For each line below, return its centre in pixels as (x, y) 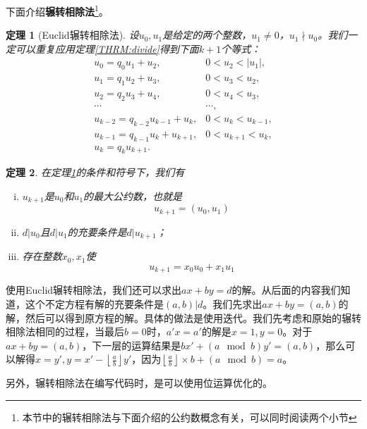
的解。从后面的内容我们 (286, 290)
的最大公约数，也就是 (133, 196)
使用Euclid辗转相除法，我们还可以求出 (94, 290)
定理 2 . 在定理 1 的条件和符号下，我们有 (95, 172)
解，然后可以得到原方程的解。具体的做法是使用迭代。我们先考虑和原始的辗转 (183, 317)
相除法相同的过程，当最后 (65, 331)
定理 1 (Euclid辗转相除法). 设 (72, 35)
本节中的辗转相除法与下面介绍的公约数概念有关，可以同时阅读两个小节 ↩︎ (189, 417)
